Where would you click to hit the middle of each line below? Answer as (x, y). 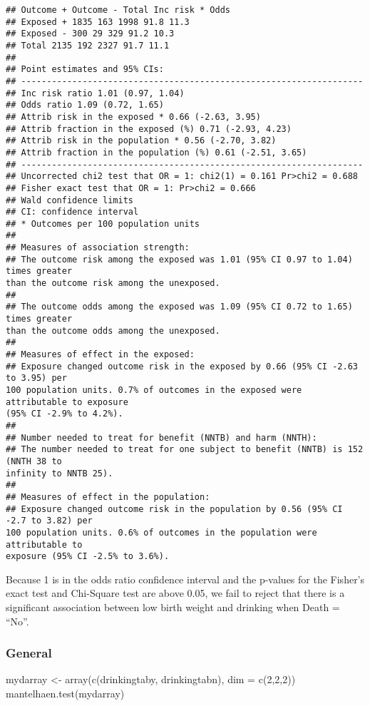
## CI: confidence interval (72, 212)
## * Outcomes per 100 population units (103, 224)
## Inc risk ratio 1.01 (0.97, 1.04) (95, 93)
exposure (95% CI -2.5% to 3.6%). (88, 557)
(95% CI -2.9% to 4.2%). (65, 414)
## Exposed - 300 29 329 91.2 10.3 (90, 34)
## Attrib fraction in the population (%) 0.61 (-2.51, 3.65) (156, 152)
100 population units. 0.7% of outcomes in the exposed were (154, 390)
